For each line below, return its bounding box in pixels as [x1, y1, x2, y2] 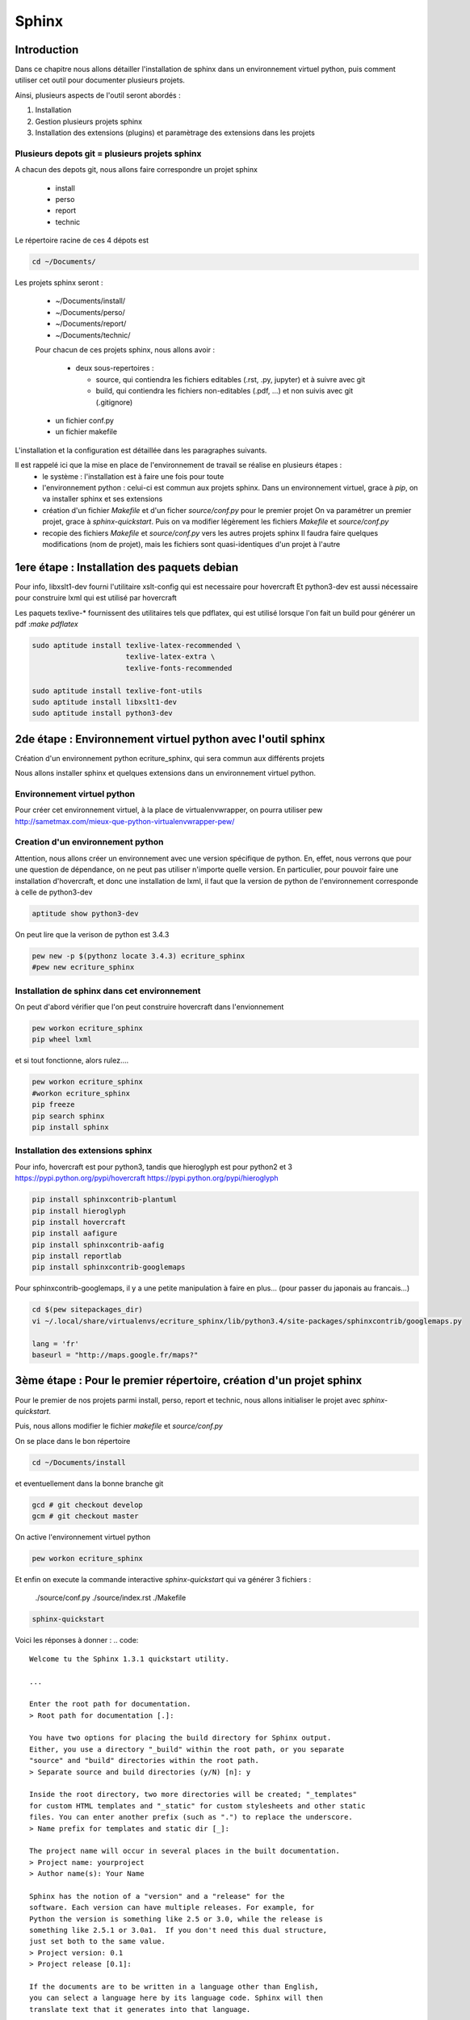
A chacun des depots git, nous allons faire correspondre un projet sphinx [15, 165, 258, 175]
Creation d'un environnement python [15, 836, 164, 848]
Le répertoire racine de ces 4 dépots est [15, 235, 149, 246]
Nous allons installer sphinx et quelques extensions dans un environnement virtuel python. [15, 768, 317, 778]
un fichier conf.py [55, 415, 115, 425]
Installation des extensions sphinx [15, 1145, 153, 1156]
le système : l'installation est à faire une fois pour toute [42, 471, 225, 481]
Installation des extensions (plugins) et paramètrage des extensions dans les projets [35, 128, 315, 137]
